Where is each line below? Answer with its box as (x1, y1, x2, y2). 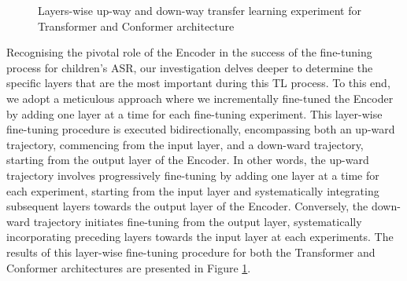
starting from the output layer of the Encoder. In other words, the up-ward (6, 151, 369, 168)
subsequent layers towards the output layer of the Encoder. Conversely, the (6, 198, 368, 214)
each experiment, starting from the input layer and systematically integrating (6, 182, 379, 199)
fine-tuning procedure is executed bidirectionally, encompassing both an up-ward (6, 121, 395, 137)
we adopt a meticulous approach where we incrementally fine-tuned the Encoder (6, 89, 394, 106)
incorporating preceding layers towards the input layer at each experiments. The (6, 228, 394, 245)
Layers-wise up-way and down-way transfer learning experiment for (38, 2, 361, 18)
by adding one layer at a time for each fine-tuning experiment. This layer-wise (6, 105, 383, 122)
